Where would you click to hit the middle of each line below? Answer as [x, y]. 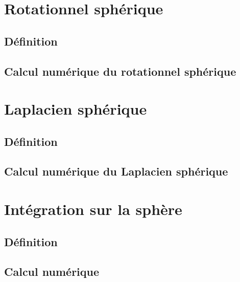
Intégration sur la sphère [93, 209]
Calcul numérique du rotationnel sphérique [120, 71]
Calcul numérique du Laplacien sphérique [116, 171]
